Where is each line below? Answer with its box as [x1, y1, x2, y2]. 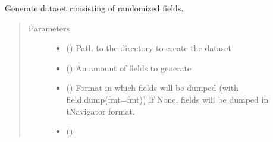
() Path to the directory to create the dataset [66, 42, 231, 54]
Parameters [28, 21, 70, 34]
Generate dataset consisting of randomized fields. [5, 2, 184, 14]
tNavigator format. [66, 105, 135, 117]
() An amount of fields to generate [66, 61, 192, 74]
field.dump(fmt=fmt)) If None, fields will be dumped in [66, 93, 269, 105]
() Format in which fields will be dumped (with [66, 81, 239, 94]
